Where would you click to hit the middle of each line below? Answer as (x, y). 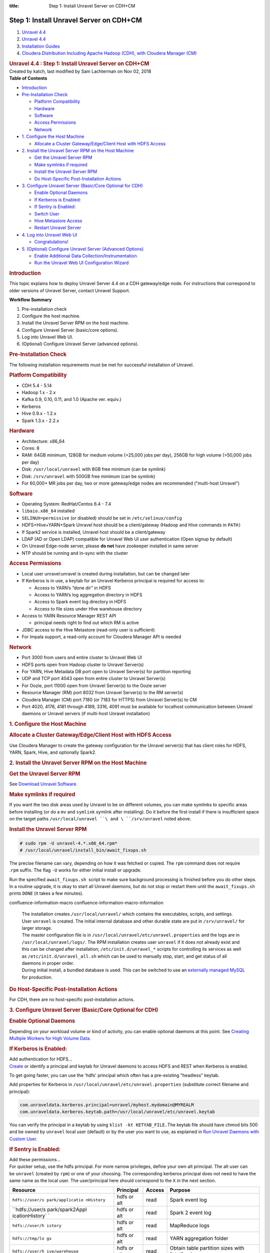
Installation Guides (41, 46)
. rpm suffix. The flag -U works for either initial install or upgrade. (75, 870)
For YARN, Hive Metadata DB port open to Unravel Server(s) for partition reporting (106, 672)
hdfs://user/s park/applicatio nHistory (59, 1200)
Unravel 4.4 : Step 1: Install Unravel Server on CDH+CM (79, 64)
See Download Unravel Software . (43, 784)
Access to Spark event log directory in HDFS (80, 602)
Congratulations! (51, 242)
